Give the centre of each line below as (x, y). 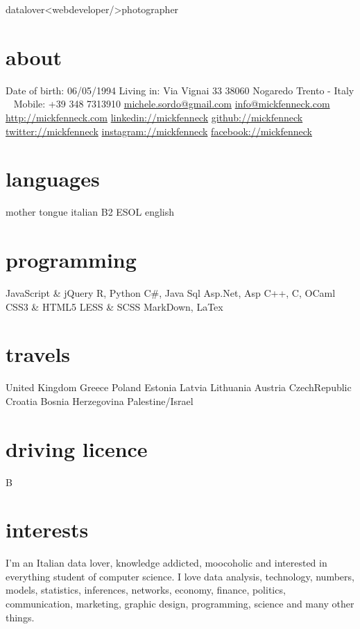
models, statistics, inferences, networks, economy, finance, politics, (146, 590)
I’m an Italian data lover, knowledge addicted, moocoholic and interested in (166, 563)
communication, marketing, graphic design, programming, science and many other (180, 604)
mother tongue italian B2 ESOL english (90, 212)
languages (53, 179)
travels (38, 354)
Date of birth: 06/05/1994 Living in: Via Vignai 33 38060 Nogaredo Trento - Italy (180, 90)
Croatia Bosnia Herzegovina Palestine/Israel (100, 400)
